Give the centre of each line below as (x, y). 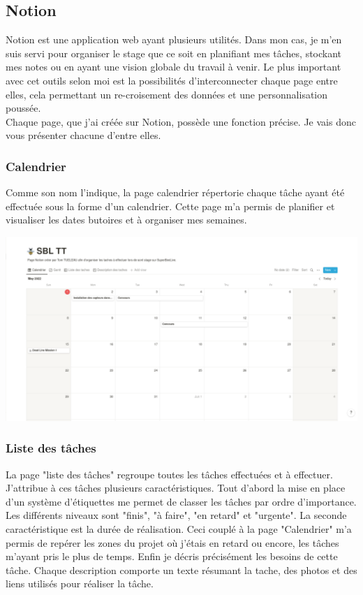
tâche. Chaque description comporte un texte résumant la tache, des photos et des (181, 570)
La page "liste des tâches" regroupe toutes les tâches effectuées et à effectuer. (169, 474)
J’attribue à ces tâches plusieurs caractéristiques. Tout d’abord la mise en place (176, 488)
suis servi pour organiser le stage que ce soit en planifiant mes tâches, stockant (174, 53)
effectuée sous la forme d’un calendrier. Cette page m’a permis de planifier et (170, 206)
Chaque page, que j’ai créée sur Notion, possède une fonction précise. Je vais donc (181, 121)
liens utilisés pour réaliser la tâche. (80, 583)
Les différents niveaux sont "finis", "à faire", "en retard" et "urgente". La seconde (176, 515)
